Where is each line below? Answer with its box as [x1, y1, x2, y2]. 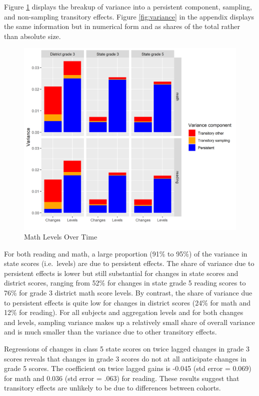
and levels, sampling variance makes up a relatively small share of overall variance [4, 316, 255, 327]
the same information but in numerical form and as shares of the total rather [4, 21, 240, 31]
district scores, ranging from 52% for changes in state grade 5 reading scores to [4, 277, 246, 288]
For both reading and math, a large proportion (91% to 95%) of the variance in [4, 248, 247, 258]
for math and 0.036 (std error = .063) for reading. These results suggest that [4, 372, 239, 383]
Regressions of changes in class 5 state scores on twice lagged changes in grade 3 [4, 343, 249, 354]
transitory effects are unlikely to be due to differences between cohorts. [4, 382, 221, 393]
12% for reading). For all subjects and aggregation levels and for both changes [4, 307, 243, 317]
